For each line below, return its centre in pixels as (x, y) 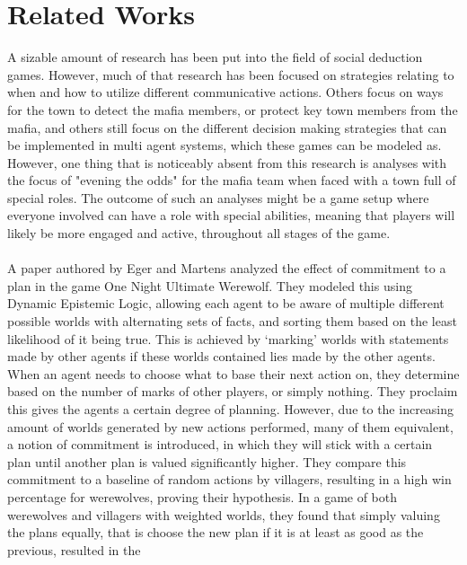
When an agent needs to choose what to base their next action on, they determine (233, 373)
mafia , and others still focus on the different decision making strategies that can (227, 127)
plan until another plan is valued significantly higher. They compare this (207, 461)
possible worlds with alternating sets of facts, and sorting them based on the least (232, 321)
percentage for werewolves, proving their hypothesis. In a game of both (203, 496)
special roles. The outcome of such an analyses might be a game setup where (218, 197)
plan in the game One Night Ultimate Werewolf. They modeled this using (210, 285)
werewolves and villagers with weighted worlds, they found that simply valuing (224, 514)
